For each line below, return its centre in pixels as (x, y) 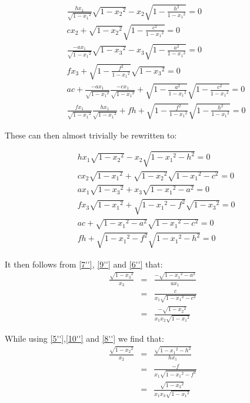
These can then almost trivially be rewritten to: (91, 135)
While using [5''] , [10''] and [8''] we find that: (84, 338)
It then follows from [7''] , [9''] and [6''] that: (84, 264)
